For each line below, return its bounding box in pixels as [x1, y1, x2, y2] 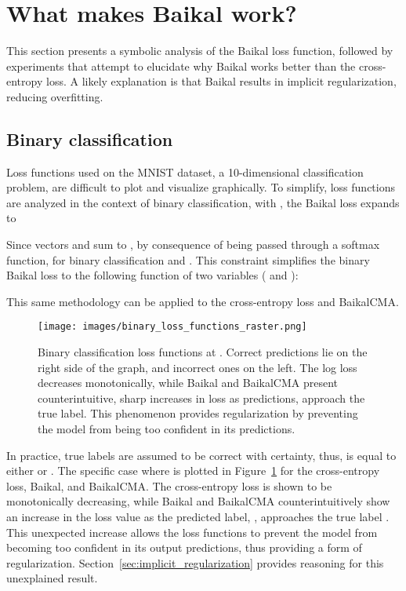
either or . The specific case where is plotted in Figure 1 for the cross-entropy [6, 462, 380, 479]
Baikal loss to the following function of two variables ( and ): [6, 267, 299, 283]
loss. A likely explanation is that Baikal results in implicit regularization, [45, 73, 397, 89]
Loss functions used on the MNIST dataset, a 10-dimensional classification [6, 163, 364, 180]
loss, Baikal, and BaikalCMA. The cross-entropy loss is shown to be [6, 477, 332, 494]
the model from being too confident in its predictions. [38, 421, 295, 437]
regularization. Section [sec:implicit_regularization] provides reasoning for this [6, 554, 384, 571]
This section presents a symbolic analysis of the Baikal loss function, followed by [6, 42, 393, 59]
